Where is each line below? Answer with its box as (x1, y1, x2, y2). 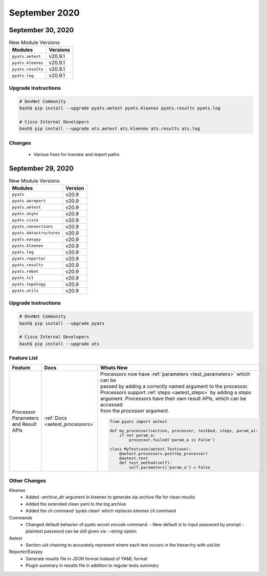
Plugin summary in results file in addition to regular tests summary (25, 562, 159, 569)
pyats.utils (12, 288, 39, 293)
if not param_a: (119, 433, 156, 438)
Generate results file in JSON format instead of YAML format (25, 555, 148, 561)
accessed (100, 401, 123, 408)
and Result (12, 421, 37, 427)
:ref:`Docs (44, 415, 67, 422)
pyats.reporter (12, 256, 46, 261)
